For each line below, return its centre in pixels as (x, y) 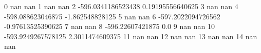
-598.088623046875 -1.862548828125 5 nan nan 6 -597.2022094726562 (112, 16)
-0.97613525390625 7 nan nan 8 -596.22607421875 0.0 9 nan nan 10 (109, 26)
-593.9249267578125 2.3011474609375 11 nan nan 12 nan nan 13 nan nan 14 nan (131, 36)
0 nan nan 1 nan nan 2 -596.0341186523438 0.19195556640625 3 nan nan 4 (121, 6)
